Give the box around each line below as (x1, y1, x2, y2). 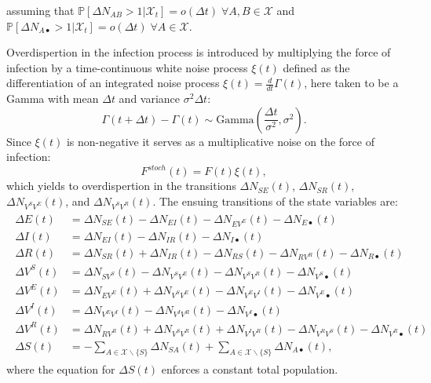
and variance (119, 90, 181, 107)
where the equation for (6, 361, 115, 378)
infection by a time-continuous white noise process (6, 59, 248, 75)
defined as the (283, 59, 350, 75)
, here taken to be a (304, 75, 399, 91)
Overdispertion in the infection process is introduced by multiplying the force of (6, 44, 391, 60)
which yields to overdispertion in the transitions (6, 177, 236, 194)
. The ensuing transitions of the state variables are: (152, 193, 398, 210)
